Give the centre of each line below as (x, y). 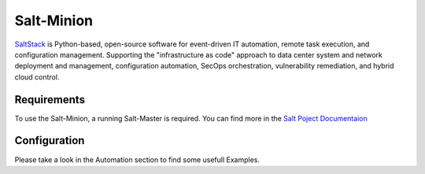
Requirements (50, 100)
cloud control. (37, 77)
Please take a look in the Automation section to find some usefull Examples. (137, 159)
